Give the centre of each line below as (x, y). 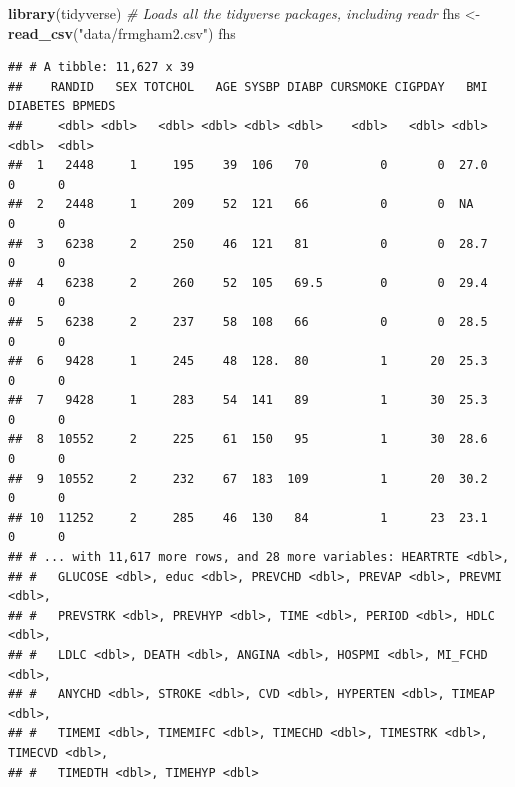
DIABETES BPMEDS (62, 106)
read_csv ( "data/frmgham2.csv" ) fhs (122, 32)
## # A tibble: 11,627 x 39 (101, 67)
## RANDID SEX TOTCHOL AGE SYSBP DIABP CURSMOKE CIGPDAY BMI (248, 86)
